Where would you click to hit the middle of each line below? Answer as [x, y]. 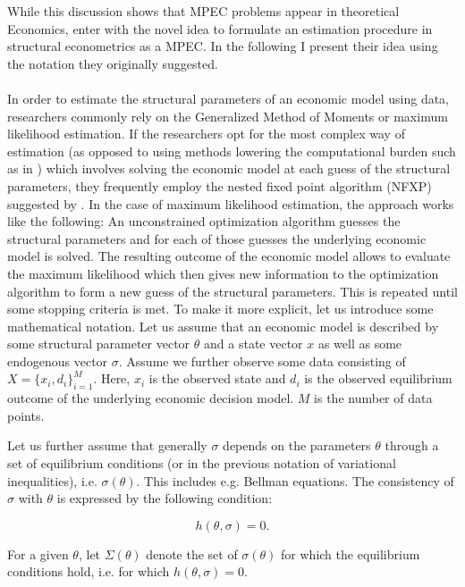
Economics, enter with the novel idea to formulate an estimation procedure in [220, 28]
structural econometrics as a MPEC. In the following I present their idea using [223, 46]
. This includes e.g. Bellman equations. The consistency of [295, 480]
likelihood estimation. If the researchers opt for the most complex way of [206, 134]
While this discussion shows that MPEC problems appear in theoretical [203, 11]
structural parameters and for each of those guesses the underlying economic [217, 238]
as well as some [360, 344]
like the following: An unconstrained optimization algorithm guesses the [204, 221]
